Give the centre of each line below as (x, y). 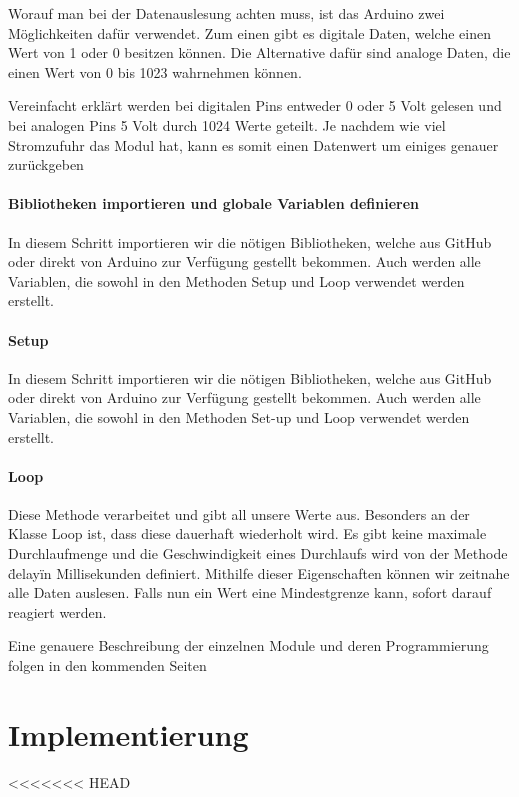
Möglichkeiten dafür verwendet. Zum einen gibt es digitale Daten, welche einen (249, 32)
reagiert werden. (57, 611)
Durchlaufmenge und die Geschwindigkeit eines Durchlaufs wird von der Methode (258, 553)
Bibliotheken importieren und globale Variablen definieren (213, 203)
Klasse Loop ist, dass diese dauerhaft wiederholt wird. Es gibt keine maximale (247, 533)
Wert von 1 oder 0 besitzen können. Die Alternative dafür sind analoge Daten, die (259, 52)
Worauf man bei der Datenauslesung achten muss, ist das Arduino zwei (226, 13)
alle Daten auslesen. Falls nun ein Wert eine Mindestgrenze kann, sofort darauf (250, 592)
